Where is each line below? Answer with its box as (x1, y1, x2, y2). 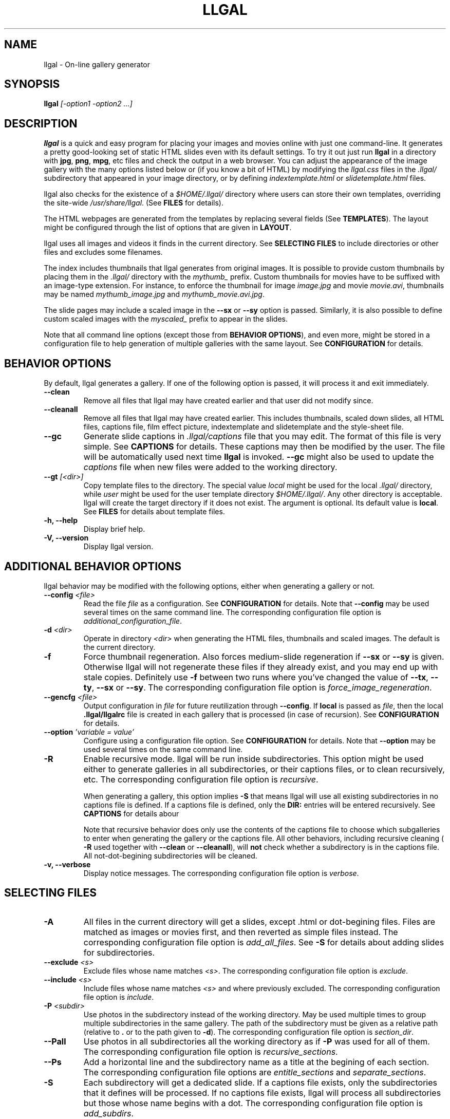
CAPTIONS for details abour (83, 809, 179, 818)
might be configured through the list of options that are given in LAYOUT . (44, 223, 292, 232)
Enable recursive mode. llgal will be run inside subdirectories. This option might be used (83, 753, 424, 764)
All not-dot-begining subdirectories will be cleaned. (83, 851, 257, 860)
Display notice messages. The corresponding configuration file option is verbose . (83, 868, 359, 878)
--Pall (44, 1036, 66, 1047)
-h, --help (44, 516, 78, 525)
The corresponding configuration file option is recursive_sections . (83, 1046, 338, 1057)
